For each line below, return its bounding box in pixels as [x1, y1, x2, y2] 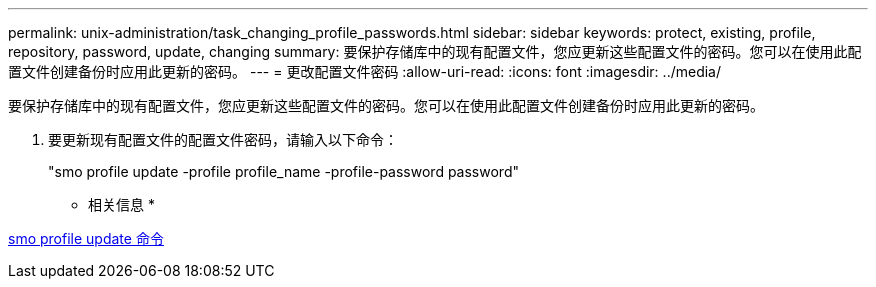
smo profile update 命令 [8, 230, 164, 247]
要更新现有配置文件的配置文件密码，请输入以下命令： [48, 131, 398, 148]
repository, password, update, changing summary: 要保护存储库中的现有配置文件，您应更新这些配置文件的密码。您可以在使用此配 [8, 43, 862, 60]
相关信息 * [88, 196, 155, 213]
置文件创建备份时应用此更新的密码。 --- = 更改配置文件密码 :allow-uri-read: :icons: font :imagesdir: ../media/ [8, 63, 722, 80]
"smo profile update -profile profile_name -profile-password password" [48, 163, 519, 180]
